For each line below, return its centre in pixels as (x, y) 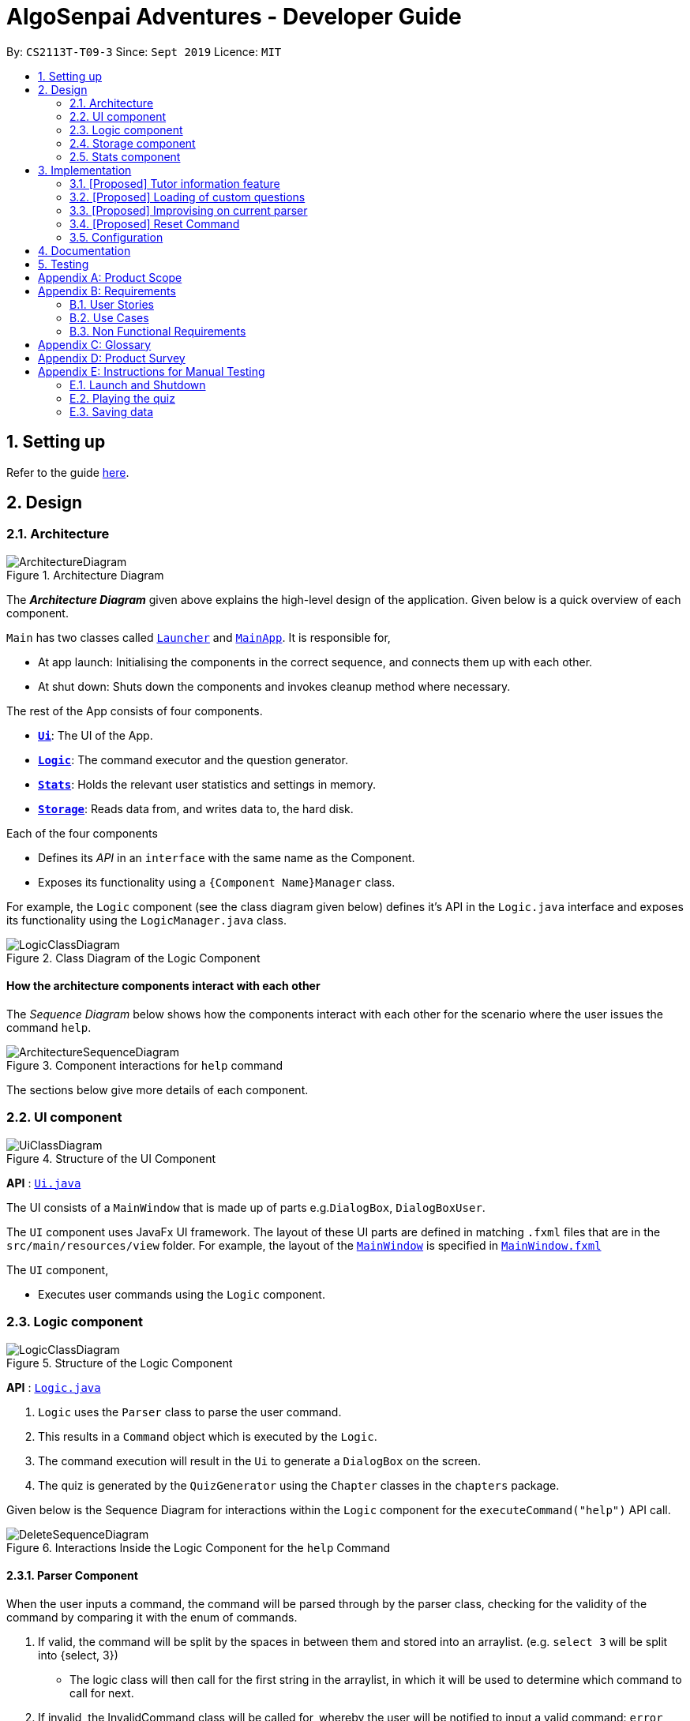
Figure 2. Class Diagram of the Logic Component (133, 958)
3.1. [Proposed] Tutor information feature (175, 183)
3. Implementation (85, 170)
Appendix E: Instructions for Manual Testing (152, 371)
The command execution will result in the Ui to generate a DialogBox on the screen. (259, 1460)
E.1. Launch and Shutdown (138, 384)
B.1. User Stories (112, 304)
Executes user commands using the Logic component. (182, 1294)
